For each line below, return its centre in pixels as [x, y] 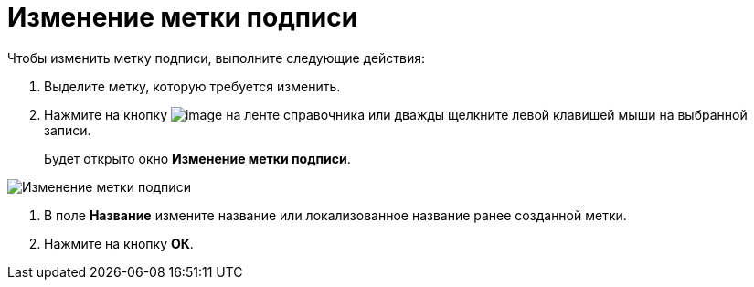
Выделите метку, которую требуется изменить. [192, 86]
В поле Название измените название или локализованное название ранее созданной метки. [335, 215]
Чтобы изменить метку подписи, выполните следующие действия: [217, 58]
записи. [68, 130]
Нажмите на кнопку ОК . [119, 243]
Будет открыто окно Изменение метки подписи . [197, 158]
